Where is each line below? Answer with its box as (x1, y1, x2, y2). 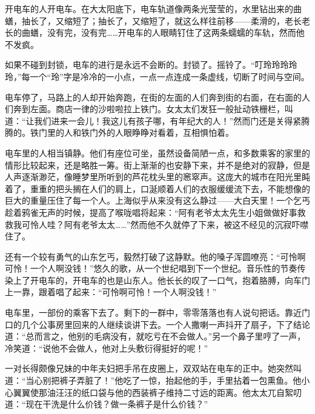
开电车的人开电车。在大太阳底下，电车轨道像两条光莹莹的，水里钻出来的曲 (5, 2, 302, 15)
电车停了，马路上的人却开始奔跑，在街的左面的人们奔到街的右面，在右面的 (5, 90, 302, 103)
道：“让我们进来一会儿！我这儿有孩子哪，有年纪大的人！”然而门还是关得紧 (5, 114, 302, 127)
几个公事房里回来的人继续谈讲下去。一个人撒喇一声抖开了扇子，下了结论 (21, 318, 310, 330)
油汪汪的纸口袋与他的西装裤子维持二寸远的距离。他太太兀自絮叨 (47, 386, 302, 398)
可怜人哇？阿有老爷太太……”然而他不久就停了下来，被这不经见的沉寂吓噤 (21, 218, 309, 230)
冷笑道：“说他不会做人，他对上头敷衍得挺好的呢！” (5, 341, 208, 354)
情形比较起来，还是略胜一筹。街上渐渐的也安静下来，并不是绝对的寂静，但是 (5, 158, 310, 171)
